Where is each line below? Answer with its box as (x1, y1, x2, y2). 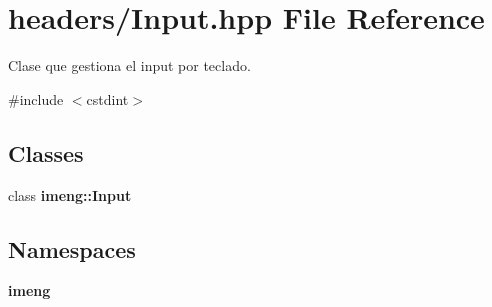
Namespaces (8, 233, 136, 264)
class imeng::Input (8, 184, 132, 205)
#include (8, 88, 64, 109)
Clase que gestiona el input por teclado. (8, 55, 251, 76)
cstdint (86, 88, 129, 109)
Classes (8, 137, 84, 168)
